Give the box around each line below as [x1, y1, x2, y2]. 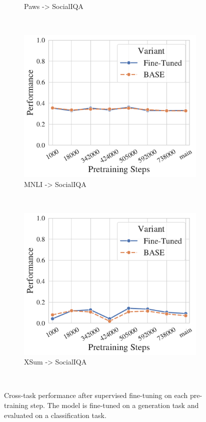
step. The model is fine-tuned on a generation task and [30, 400, 199, 410]
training [4, 400, 28, 410]
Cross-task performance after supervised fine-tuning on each [4, 390, 188, 400]
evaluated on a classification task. [4, 409, 106, 420]
